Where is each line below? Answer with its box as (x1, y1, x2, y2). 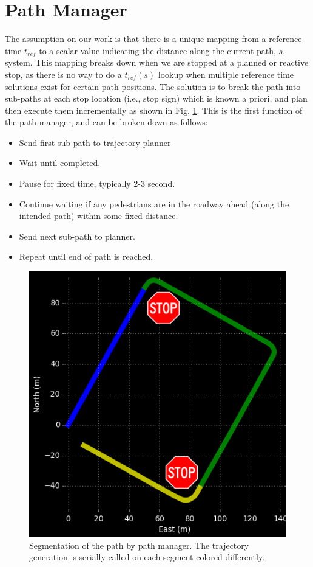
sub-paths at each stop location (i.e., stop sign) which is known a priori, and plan (5, 92, 308, 105)
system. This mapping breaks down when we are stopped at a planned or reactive (5, 56, 309, 69)
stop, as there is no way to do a (5, 68, 122, 80)
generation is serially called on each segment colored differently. (29, 551, 265, 563)
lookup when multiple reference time (158, 68, 294, 80)
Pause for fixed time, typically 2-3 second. (19, 177, 175, 190)
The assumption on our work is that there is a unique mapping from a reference (5, 32, 302, 45)
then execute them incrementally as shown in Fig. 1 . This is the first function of (5, 103, 303, 116)
